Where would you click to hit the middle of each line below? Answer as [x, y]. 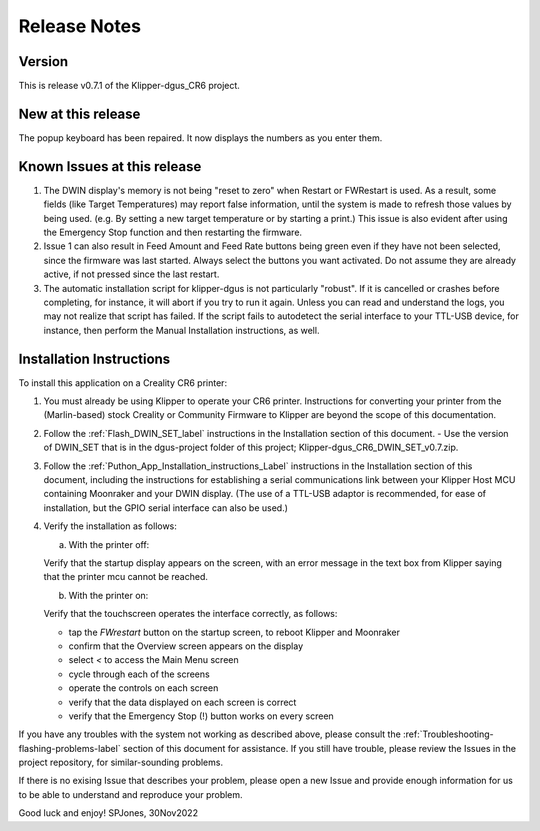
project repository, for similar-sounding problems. [121, 762]
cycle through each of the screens [139, 674]
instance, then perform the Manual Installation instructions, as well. [181, 330]
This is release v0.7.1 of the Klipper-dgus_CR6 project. [129, 86]
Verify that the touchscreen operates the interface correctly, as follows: [190, 614]
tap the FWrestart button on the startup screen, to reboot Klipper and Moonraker [234, 632]
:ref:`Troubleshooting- [448, 734]
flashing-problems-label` [69, 748]
